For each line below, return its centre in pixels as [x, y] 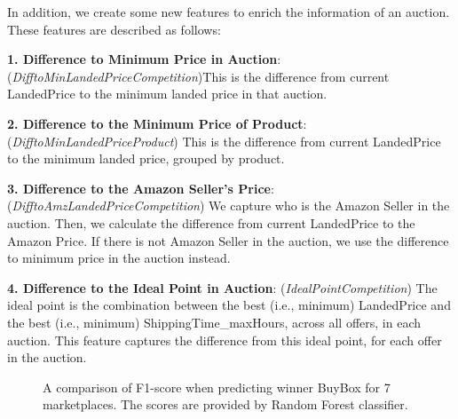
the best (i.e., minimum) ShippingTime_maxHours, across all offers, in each [214, 322]
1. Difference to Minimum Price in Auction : [144, 59]
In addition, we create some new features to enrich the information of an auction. [229, 12]
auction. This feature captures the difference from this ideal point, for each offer [225, 340]
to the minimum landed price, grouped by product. [146, 158]
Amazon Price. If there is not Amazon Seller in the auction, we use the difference [228, 240]
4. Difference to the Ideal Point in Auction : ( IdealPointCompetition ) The [222, 287]
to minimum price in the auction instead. [119, 258]
